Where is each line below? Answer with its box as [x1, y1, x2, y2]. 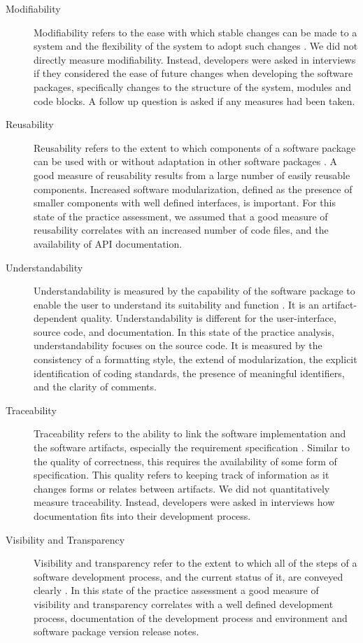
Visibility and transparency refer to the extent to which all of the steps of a [34, 556, 357, 570]
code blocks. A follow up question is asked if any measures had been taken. [34, 93, 355, 108]
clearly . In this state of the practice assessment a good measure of [34, 583, 319, 598]
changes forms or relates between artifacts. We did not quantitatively [34, 481, 330, 495]
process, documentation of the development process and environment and [34, 610, 348, 625]
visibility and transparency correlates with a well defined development [34, 596, 334, 611]
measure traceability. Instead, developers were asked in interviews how [34, 495, 335, 509]
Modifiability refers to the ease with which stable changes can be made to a [34, 24, 357, 39]
